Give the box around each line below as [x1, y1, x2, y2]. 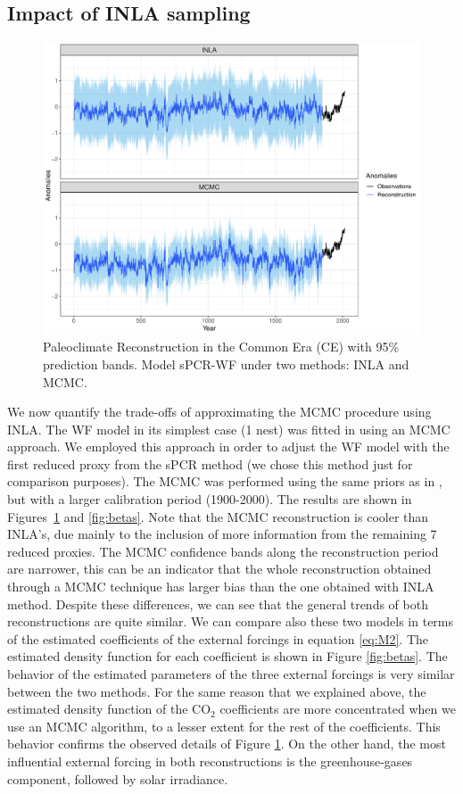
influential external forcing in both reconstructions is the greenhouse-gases [7, 751, 413, 770]
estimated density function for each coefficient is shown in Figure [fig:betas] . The [7, 647, 448, 666]
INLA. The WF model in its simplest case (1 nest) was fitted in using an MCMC [7, 419, 451, 438]
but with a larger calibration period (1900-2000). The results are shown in [7, 490, 412, 509]
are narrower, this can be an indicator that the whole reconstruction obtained [7, 559, 432, 578]
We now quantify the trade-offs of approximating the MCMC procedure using [7, 402, 432, 421]
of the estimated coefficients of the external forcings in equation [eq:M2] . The [7, 629, 429, 648]
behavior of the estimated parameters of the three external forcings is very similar [7, 665, 455, 682]
